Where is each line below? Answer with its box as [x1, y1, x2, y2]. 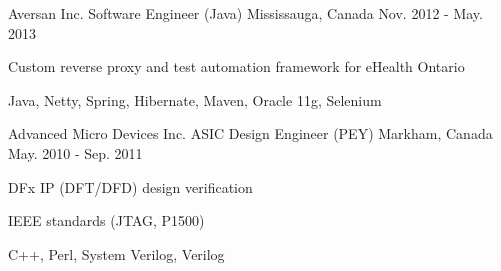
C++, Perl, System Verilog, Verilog [8, 243, 225, 264]
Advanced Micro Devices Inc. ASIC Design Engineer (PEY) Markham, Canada [8, 123, 493, 144]
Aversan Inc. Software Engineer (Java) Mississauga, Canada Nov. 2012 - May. [8, 3, 483, 23]
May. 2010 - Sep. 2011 [8, 142, 143, 163]
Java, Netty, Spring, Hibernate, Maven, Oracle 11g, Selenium [8, 89, 382, 110]
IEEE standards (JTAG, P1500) [8, 210, 205, 231]
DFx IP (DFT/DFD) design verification [8, 176, 253, 197]
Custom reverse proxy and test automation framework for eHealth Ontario [8, 56, 465, 77]
